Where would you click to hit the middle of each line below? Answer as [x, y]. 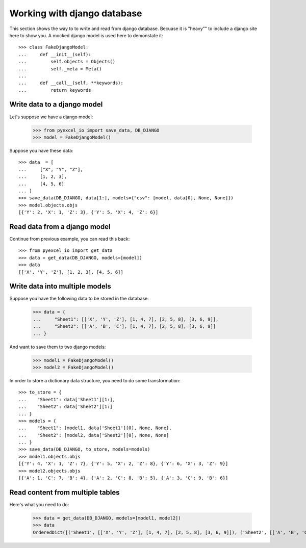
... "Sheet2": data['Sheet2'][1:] [66, 407]
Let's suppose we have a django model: [51, 117]
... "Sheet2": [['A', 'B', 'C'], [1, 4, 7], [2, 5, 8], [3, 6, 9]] [124, 327]
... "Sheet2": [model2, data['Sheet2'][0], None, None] [94, 435]
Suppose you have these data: [41, 150]
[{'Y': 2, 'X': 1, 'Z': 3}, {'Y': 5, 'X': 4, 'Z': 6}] [88, 212]
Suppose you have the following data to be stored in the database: [79, 299]
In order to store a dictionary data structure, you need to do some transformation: [95, 380]
